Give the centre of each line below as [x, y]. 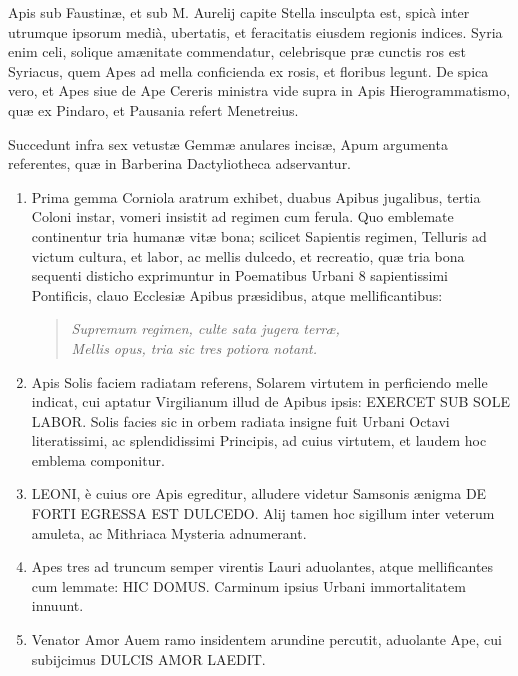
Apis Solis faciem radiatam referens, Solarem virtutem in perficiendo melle [259, 381]
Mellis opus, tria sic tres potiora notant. [194, 347]
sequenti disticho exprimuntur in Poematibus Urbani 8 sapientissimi [239, 275]
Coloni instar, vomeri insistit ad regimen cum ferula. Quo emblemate [242, 216]
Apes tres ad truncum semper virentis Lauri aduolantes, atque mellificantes [262, 566]
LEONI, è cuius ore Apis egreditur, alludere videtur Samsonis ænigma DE [259, 493]
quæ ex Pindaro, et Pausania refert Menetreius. [153, 109]
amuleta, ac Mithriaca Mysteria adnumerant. [169, 532]
